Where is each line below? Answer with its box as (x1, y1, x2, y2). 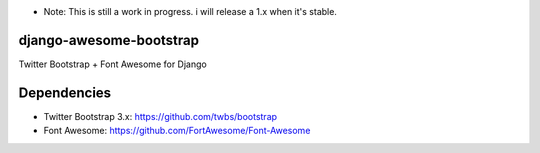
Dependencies (18, 84, 112, 101)
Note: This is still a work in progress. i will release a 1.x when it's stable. (43, 6, 337, 17)
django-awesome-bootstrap (18, 31, 200, 49)
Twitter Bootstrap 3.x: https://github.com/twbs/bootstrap (43, 110, 278, 122)
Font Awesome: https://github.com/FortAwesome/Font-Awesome (43, 125, 311, 137)
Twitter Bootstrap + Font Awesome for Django (18, 58, 207, 70)
